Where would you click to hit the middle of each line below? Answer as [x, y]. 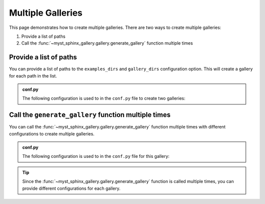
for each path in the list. [33, 76]
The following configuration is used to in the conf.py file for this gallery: [96, 156]
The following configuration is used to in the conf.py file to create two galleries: [104, 99]
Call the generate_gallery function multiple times [90, 115]
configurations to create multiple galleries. [52, 134]
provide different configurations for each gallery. [71, 188]
